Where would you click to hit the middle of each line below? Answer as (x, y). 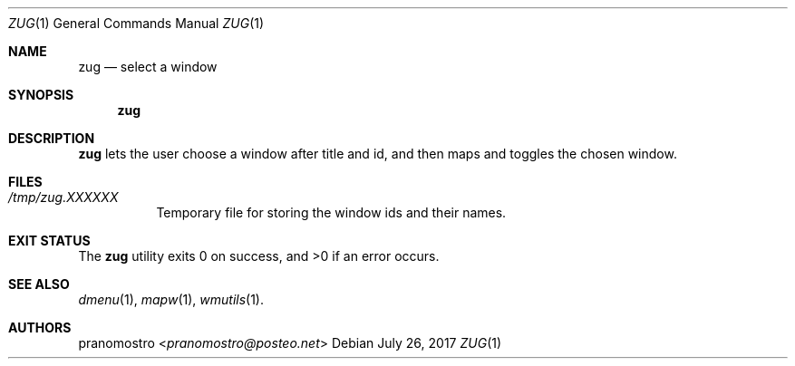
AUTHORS (40, 327)
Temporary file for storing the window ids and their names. (331, 212)
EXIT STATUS (49, 241)
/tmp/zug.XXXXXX (63, 197)
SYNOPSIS (41, 95)
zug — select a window (148, 67)
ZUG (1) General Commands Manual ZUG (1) (136, 23)
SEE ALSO (39, 284)
